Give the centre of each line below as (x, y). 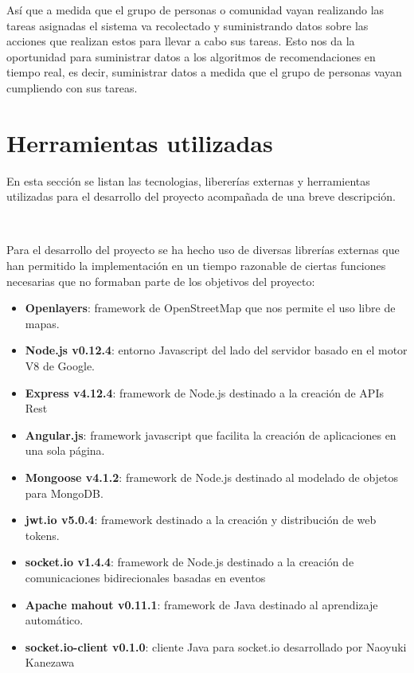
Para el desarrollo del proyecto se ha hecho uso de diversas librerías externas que (203, 250)
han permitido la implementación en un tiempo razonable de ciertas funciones (196, 266)
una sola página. (65, 450)
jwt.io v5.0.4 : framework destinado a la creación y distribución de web (201, 520)
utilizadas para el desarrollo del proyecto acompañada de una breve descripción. (201, 196)
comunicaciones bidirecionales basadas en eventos (145, 577)
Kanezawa (50, 662)
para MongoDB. (64, 493)
